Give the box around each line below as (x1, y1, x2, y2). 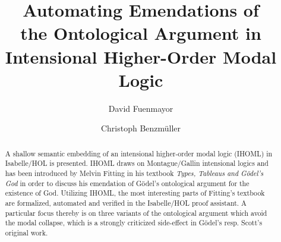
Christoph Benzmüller (100, 122, 181, 134)
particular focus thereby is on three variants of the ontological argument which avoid (5, 208, 267, 218)
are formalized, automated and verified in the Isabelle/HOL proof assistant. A (5, 197, 247, 208)
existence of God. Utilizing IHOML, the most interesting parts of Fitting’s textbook (5, 188, 265, 198)
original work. (5, 227, 48, 237)
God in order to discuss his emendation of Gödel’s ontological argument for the (5, 178, 250, 188)
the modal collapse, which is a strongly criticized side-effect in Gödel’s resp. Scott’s (5, 218, 263, 228)
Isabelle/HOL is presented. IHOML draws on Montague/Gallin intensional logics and (5, 158, 269, 168)
